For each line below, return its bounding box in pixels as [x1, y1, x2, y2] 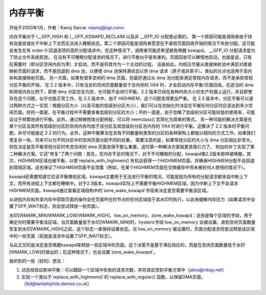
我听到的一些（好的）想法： [9, 258, 66, 264]
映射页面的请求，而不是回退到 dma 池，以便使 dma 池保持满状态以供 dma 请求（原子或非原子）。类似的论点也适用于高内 [9, 68, 252, 74]
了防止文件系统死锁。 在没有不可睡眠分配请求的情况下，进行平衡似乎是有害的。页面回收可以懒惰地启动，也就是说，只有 [9, 54, 252, 60]
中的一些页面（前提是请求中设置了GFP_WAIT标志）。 [9, 233, 115, 239]
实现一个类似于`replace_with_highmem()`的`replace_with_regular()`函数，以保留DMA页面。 [21, 274, 205, 280]
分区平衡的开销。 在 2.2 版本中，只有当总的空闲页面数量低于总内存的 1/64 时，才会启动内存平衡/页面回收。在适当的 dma [9, 82, 254, 88]
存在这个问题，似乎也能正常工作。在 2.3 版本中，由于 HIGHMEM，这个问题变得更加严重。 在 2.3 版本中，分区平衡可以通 [9, 96, 254, 101]
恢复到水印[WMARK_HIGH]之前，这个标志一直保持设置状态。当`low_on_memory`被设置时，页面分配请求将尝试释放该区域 [9, 226, 255, 232]
